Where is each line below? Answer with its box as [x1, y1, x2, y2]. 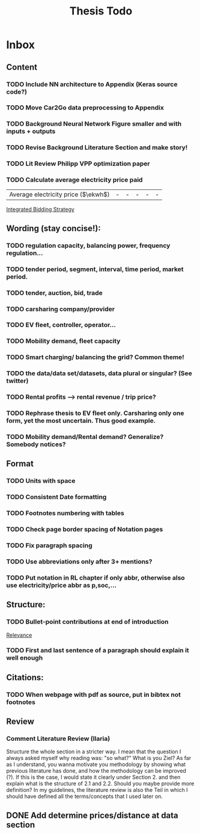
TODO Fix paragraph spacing [6, 541, 92, 550]
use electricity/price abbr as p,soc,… [6, 581, 117, 589]
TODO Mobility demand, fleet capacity [6, 337, 121, 345]
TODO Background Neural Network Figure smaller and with [6, 120, 182, 128]
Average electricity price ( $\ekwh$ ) [9, 191, 110, 199]
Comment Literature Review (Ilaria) [6, 735, 111, 743]
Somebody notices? [6, 440, 66, 449]
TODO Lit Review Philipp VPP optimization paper [6, 159, 150, 168]
